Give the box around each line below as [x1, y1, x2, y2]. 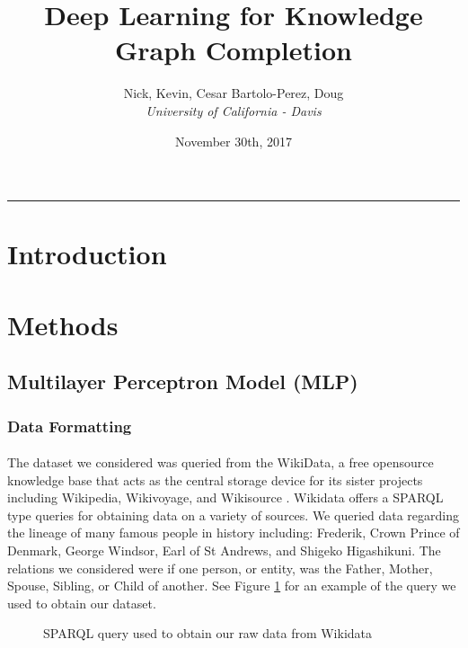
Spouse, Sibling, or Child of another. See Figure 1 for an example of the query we [7, 576, 456, 595]
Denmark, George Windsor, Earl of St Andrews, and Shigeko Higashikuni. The [7, 541, 441, 560]
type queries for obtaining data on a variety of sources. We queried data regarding [7, 505, 459, 524]
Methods [7, 306, 119, 342]
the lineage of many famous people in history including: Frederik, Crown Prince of [7, 523, 460, 542]
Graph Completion [115, 31, 352, 68]
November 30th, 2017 [175, 131, 292, 150]
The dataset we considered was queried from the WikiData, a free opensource [7, 453, 434, 472]
